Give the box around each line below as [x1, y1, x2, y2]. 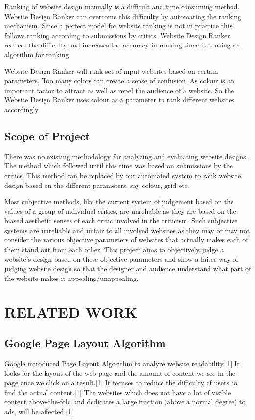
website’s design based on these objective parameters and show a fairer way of [4, 254, 238, 264]
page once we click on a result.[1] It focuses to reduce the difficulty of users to [4, 377, 238, 388]
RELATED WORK [4, 302, 138, 322]
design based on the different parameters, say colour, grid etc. [4, 180, 189, 190]
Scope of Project [4, 128, 90, 143]
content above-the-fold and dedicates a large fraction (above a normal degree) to [4, 397, 246, 407]
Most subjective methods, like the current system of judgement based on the [4, 196, 234, 207]
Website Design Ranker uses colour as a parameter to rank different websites [4, 94, 234, 105]
